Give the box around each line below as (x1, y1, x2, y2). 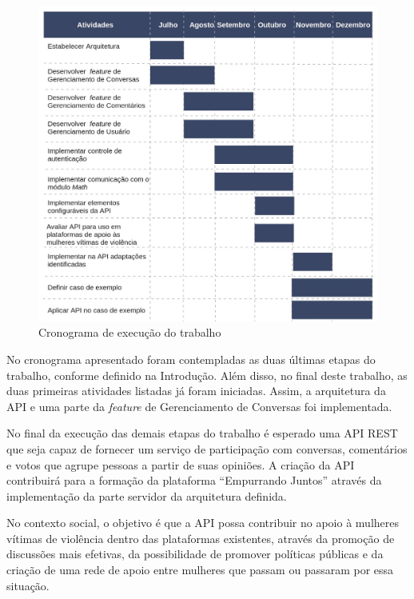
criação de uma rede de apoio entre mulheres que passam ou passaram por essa (6, 561, 394, 578)
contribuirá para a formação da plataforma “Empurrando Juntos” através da (6, 472, 382, 489)
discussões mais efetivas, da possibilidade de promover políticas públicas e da (6, 545, 384, 562)
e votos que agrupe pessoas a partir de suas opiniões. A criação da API (6, 456, 355, 473)
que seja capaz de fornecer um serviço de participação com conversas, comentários (6, 440, 408, 457)
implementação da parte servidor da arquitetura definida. (6, 487, 287, 504)
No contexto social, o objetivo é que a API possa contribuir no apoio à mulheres (6, 514, 399, 531)
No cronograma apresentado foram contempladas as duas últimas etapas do (6, 350, 376, 367)
